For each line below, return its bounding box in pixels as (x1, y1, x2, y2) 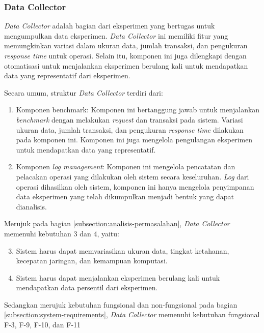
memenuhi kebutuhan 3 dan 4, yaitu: (4, 228, 119, 238)
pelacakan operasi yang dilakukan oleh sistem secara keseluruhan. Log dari (16, 171, 249, 181)
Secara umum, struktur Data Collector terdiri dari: (4, 87, 163, 98)
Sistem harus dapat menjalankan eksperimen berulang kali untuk (16, 272, 220, 283)
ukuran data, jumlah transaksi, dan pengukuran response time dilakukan (16, 124, 244, 135)
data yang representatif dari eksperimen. (4, 70, 130, 81)
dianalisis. (16, 201, 47, 211)
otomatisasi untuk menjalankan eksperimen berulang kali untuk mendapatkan (4, 60, 248, 71)
